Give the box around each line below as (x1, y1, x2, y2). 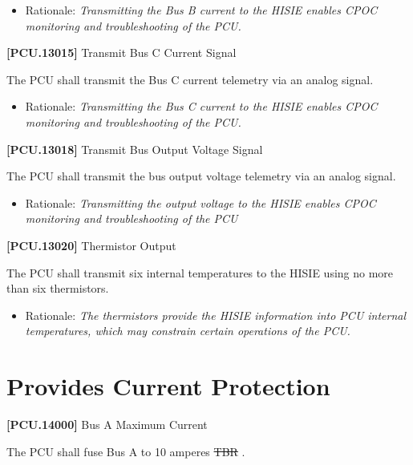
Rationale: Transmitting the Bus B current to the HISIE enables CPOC (25, 2, 378, 18)
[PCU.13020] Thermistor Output (6, 237, 176, 253)
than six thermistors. (6, 280, 109, 297)
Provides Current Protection (6, 370, 330, 402)
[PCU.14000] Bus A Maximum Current (6, 416, 208, 433)
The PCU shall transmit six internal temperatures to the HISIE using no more (6, 264, 394, 281)
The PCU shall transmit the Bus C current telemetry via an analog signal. (6, 71, 374, 87)
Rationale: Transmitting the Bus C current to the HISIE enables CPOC (25, 98, 378, 115)
